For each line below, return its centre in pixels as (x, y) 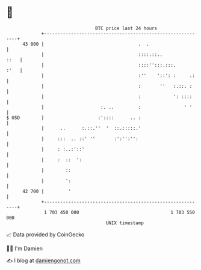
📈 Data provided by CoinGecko (45, 235)
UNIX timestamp (125, 223)
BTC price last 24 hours (126, 28)
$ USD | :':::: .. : (74, 118)
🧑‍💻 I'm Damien (25, 248)
